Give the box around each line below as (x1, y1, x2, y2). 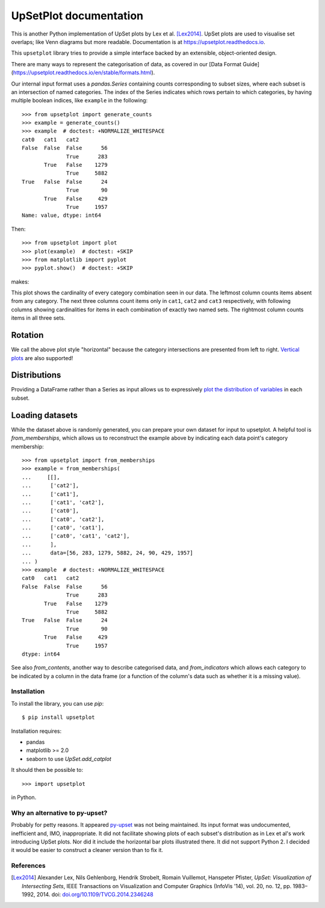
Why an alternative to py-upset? (11, 809, 108, 817)
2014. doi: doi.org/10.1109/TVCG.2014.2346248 (36, 891, 153, 898)
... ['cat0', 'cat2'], (22, 515, 105, 523)
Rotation (11, 330, 44, 340)
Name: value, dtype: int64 (22, 212, 102, 219)
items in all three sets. (11, 314, 66, 322)
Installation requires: (11, 727, 62, 735)
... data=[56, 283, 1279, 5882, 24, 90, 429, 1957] (22, 550, 194, 556)
